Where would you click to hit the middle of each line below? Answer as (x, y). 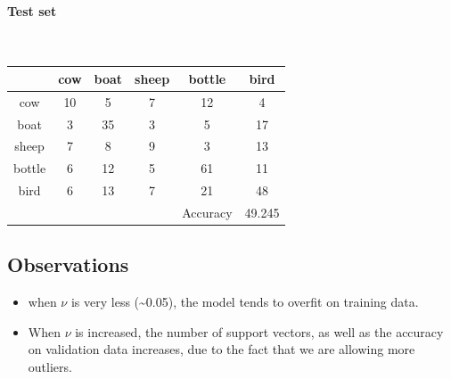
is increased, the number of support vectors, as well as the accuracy (259, 331)
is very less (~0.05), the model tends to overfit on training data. (245, 302)
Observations (68, 264)
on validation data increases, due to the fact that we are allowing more (221, 349)
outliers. (50, 367)
